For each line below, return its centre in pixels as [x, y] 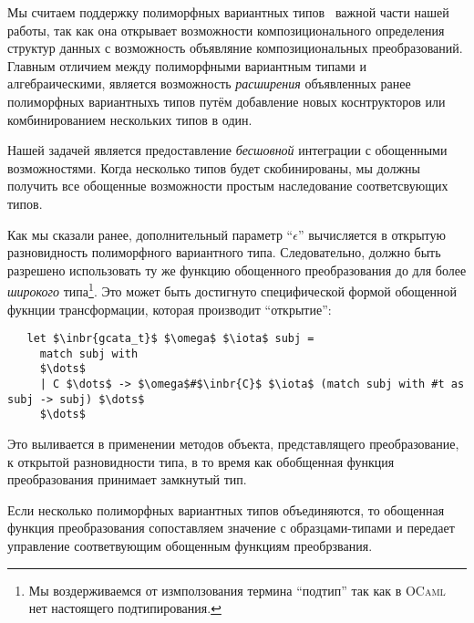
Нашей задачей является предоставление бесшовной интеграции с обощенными [227, 150]
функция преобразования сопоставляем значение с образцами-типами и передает [231, 528]
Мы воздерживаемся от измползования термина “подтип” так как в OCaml [237, 590]
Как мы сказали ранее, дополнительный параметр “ [150, 234]
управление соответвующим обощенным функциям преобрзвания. [190, 546]
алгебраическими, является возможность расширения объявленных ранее [209, 83]
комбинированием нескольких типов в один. [130, 119]
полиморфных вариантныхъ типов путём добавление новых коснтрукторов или [227, 101]
